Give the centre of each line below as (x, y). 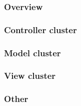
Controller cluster (40, 29)
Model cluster (32, 52)
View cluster (30, 76)
